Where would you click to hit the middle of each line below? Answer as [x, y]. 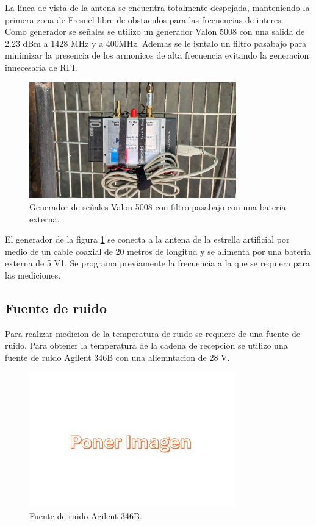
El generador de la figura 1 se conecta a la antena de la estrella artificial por [147, 239]
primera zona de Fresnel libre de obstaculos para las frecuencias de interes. [144, 19]
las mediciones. [33, 275]
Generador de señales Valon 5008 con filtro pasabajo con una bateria [158, 206]
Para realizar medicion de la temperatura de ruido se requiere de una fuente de [153, 333]
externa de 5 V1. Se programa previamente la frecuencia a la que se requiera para [158, 263]
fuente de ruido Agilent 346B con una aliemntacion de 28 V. [117, 357]
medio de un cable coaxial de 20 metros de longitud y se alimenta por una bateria [158, 251]
